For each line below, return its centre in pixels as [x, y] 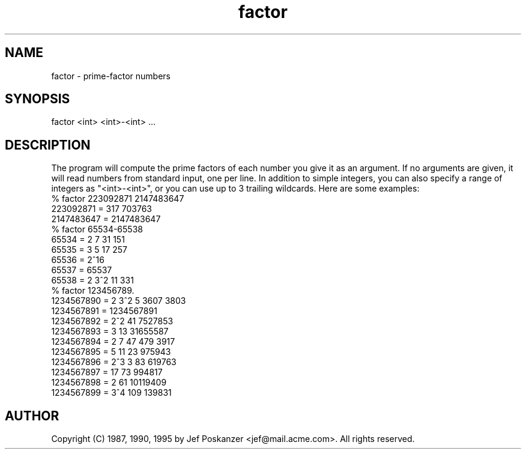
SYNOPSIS [38, 99]
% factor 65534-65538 [97, 229]
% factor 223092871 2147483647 [118, 199]
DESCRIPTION [48, 145]
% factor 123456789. [93, 291]
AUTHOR [32, 416]
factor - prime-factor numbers [111, 76]
